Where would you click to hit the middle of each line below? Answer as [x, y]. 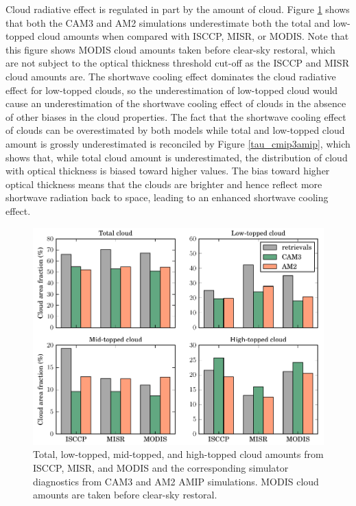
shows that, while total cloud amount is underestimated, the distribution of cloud [177, 157]
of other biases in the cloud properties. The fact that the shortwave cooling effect [176, 116]
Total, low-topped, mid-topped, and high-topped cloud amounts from [178, 454]
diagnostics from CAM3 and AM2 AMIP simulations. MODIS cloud [176, 481]
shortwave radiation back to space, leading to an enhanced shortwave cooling [167, 197]
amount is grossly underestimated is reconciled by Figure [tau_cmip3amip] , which [178, 143]
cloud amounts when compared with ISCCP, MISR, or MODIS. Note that [193, 36]
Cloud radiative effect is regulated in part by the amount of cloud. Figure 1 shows [178, 9]
